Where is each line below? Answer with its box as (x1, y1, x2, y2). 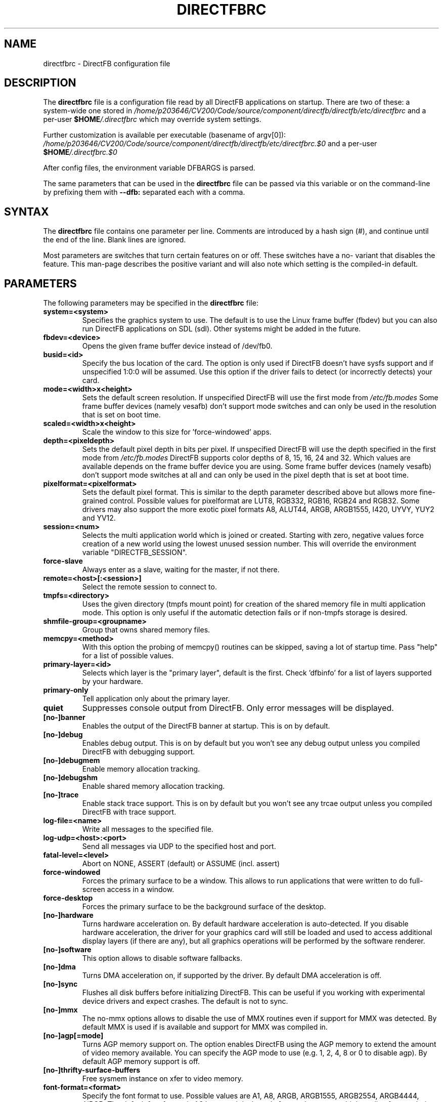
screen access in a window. (82, 885, 174, 894)
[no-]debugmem (43, 756, 100, 765)
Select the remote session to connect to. (82, 582, 217, 591)
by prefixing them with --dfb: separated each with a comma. (43, 188, 245, 197)
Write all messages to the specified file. (82, 825, 213, 834)
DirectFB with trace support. (82, 808, 176, 817)
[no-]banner (43, 713, 85, 722)
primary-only (43, 686, 88, 695)
